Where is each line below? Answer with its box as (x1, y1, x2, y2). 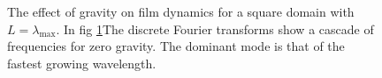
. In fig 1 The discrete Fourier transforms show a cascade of (56, 19, 374, 38)
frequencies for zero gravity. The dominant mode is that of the (7, 37, 345, 55)
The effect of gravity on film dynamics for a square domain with (7, 3, 355, 20)
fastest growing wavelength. (7, 53, 157, 72)
